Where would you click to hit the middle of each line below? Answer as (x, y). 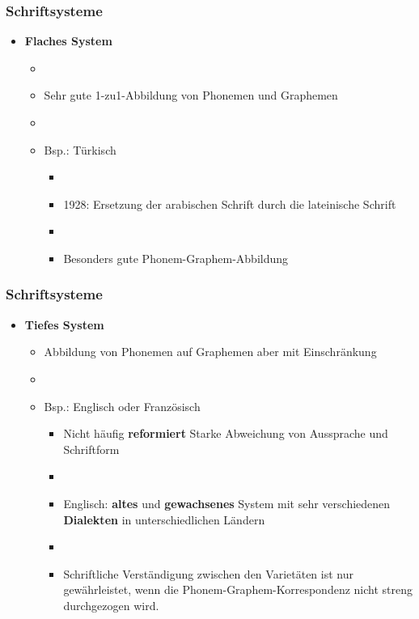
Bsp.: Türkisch (80, 149)
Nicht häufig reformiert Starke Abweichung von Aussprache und (226, 433)
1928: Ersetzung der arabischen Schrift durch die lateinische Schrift (230, 204)
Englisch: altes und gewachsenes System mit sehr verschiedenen (227, 503)
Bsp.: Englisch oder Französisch (122, 406)
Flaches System (68, 41)
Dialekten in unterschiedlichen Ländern (164, 519)
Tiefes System (64, 324)
